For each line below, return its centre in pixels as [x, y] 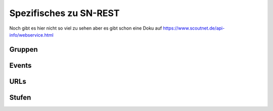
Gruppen [24, 49]
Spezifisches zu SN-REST [64, 13]
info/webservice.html [31, 35]
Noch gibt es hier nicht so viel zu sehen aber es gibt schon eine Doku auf [86, 28]
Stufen [20, 97]
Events [20, 65]
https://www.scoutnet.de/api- [194, 28]
